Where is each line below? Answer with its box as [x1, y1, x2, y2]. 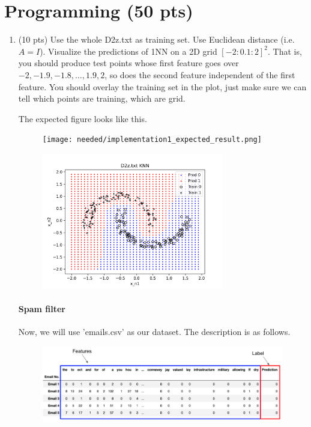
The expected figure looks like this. [18, 112, 147, 124]
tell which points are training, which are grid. [18, 92, 186, 105]
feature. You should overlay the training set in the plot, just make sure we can [18, 80, 307, 93]
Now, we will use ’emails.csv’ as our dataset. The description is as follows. [18, 325, 291, 338]
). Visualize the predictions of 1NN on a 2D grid [40, 45, 217, 57]
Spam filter [18, 303, 65, 315]
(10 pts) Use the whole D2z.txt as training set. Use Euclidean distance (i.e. [18, 33, 295, 46]
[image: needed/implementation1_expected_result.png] [42, 135, 262, 144]
